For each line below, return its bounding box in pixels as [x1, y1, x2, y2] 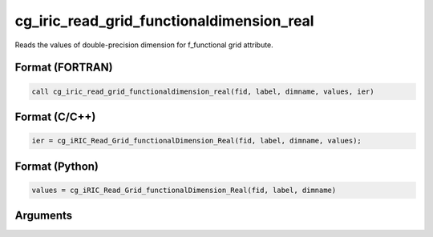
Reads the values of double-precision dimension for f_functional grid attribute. [14, 40, 274, 50]
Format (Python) [14, 159, 99, 173]
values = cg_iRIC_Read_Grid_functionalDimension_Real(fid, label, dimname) [31, 185, 337, 195]
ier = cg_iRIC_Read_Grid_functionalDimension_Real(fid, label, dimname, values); [31, 136, 362, 146]
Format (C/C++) [14, 110, 96, 123]
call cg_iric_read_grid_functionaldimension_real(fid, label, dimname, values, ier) [31, 86, 374, 96]
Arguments [14, 209, 73, 223]
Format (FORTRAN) [14, 61, 113, 74]
